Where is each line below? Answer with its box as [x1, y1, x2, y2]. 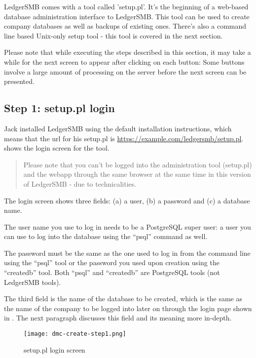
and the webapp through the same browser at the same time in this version [23, 169, 251, 179]
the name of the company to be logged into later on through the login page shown [4, 303, 252, 313]
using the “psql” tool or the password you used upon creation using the [4, 257, 219, 268]
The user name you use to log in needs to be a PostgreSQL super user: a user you [4, 221, 251, 232]
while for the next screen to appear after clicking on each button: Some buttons [4, 56, 245, 67]
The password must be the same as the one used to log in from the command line [4, 247, 251, 258]
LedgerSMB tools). [4, 277, 61, 287]
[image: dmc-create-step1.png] [24, 330, 126, 338]
